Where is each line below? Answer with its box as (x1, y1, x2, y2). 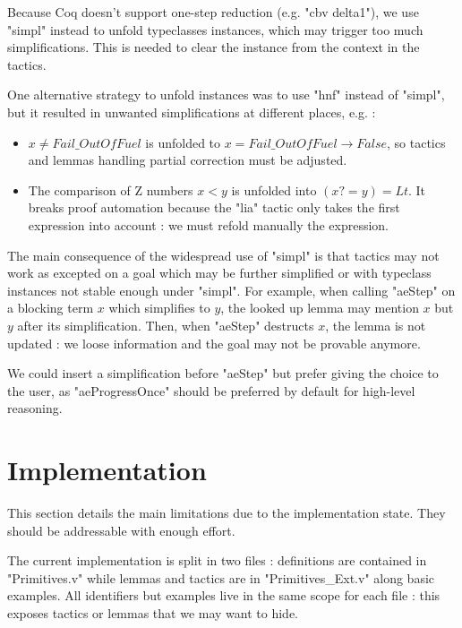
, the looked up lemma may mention (220, 298, 419, 317)
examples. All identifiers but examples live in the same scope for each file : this (7, 586, 441, 605)
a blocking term (7, 298, 94, 317)
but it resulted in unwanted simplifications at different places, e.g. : (7, 102, 376, 121)
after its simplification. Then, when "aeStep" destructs (17, 315, 314, 334)
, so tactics (387, 133, 446, 151)
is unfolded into (231, 180, 317, 199)
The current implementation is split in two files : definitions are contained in (7, 551, 427, 570)
